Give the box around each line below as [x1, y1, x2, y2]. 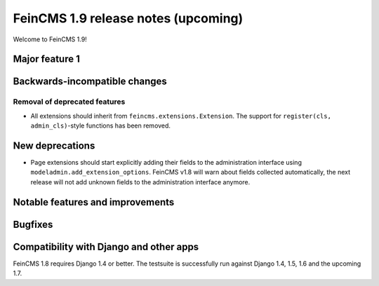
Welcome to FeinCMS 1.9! [13, 35, 87, 43]
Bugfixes [13, 218, 53, 231]
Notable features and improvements [13, 196, 175, 208]
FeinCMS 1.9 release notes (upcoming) [13, 11, 244, 26]
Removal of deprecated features [13, 97, 126, 107]
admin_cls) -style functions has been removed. [30, 121, 171, 130]
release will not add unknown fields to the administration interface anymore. [30, 177, 251, 186]
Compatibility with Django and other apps [13, 240, 199, 252]
